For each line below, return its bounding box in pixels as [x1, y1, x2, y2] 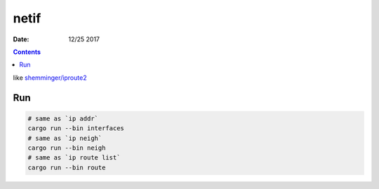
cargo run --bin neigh [27, 143, 106, 152]
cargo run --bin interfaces [27, 125, 124, 132]
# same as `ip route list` [27, 154, 121, 162]
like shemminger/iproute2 [13, 73, 87, 82]
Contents [13, 48, 41, 56]
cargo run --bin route [27, 163, 106, 171]
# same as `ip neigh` [27, 134, 102, 142]
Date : [13, 35, 29, 43]
